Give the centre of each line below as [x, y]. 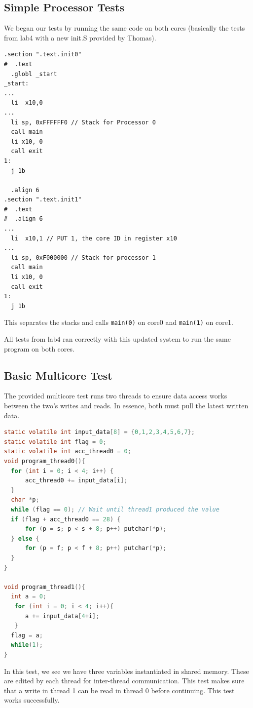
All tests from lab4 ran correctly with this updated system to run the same [117, 339]
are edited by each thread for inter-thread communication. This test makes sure [124, 681]
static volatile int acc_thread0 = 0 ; [68, 452]
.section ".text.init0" [43, 55]
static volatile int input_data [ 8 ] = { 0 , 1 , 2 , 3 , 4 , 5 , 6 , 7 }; [99, 432]
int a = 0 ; [29, 597]
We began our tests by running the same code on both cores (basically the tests [125, 28]
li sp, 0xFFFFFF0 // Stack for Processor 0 [83, 122]
